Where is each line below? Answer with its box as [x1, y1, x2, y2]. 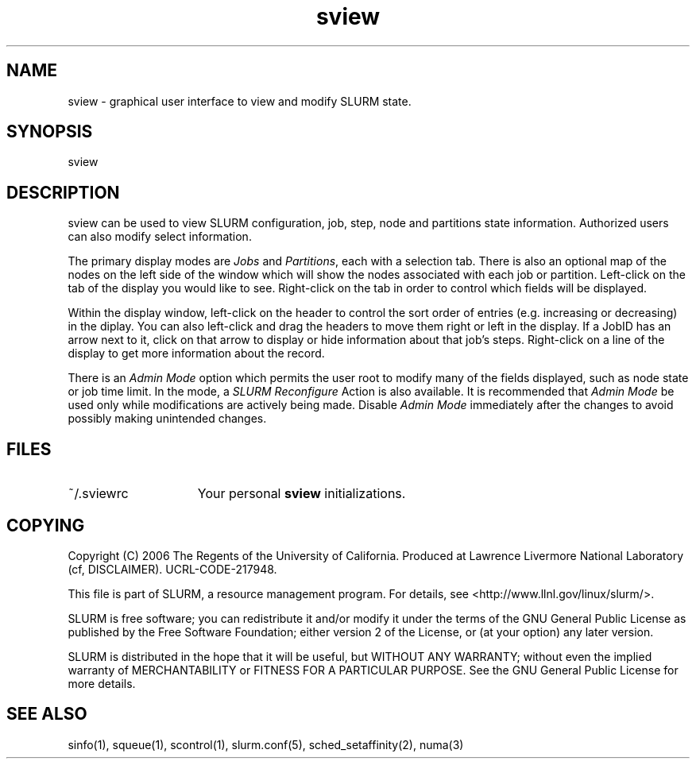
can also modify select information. [68, 230, 252, 244]
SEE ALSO [6, 704, 87, 724]
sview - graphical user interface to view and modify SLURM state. [68, 94, 412, 108]
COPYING [6, 515, 85, 535]
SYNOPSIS [6, 122, 93, 142]
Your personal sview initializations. [197, 485, 406, 502]
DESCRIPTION [6, 182, 120, 203]
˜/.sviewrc [68, 485, 129, 502]
